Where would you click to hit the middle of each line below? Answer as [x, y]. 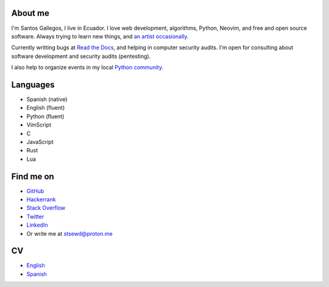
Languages [33, 84]
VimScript [39, 125]
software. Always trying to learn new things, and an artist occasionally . [100, 36]
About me [30, 13]
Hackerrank [41, 200]
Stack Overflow [46, 208]
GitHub [35, 191]
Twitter [35, 216]
